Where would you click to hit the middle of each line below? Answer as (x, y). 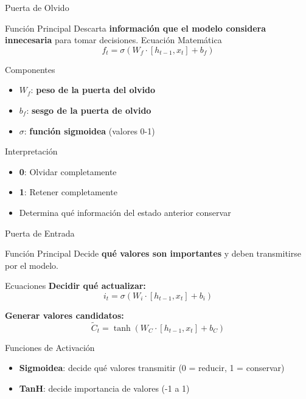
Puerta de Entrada (40, 233)
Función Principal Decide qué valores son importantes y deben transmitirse (153, 253)
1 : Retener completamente (68, 192)
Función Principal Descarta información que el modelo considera (136, 28)
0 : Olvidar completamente (68, 171)
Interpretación (31, 151)
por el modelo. (32, 265)
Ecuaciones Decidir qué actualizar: (75, 286)
